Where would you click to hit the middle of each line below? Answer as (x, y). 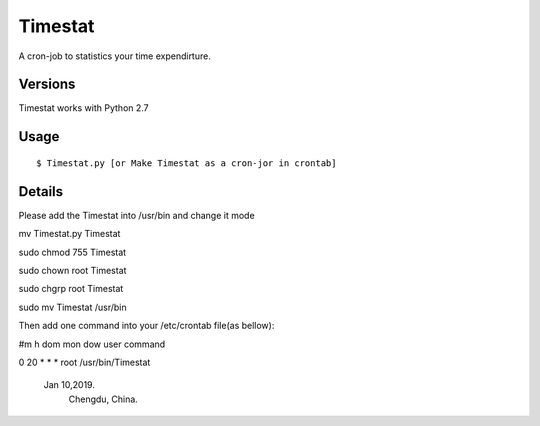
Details (41, 191)
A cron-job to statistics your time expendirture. (115, 56)
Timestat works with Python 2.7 (83, 108)
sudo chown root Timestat (72, 270)
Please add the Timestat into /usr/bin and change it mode (136, 215)
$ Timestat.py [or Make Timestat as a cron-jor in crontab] (186, 163)
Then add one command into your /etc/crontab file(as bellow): (146, 326)
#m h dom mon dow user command (92, 344)
